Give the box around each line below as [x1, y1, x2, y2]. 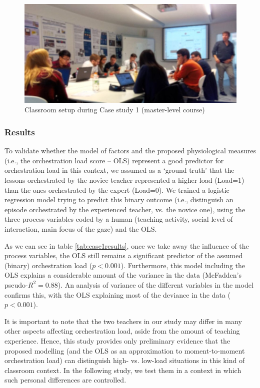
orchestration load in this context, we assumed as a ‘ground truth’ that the [4, 165, 234, 175]
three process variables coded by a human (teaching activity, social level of [4, 214, 233, 224]
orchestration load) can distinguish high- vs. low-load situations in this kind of [4, 355, 245, 366]
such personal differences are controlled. [4, 375, 126, 385]
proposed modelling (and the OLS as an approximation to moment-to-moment [4, 345, 245, 356]
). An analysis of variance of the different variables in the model [57, 279, 253, 290]
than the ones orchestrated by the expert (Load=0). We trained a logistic [4, 184, 229, 195]
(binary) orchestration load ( [4, 260, 92, 270]
